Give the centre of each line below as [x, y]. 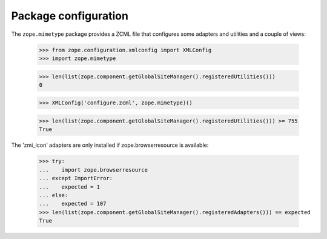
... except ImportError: [76, 178]
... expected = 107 [73, 204]
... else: [54, 195]
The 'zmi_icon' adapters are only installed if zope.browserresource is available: [110, 145]
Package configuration [70, 16]
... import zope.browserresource [94, 170]
